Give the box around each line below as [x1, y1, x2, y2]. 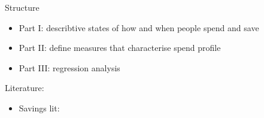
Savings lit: [19, 101, 60, 114]
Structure [5, 1, 40, 13]
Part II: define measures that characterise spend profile [19, 41, 221, 54]
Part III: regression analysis [19, 61, 120, 74]
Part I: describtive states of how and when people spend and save [19, 21, 259, 34]
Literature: [5, 81, 44, 94]
